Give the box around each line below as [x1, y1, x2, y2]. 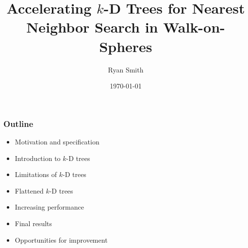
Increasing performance [15, 202, 84, 212]
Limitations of [15, 169, 57, 179]
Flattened [15, 185, 44, 195]
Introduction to [15, 153, 61, 163]
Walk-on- [163, 17, 225, 37]
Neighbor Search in [26, 17, 158, 37]
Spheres [99, 36, 152, 56]
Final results [15, 218, 52, 228]
